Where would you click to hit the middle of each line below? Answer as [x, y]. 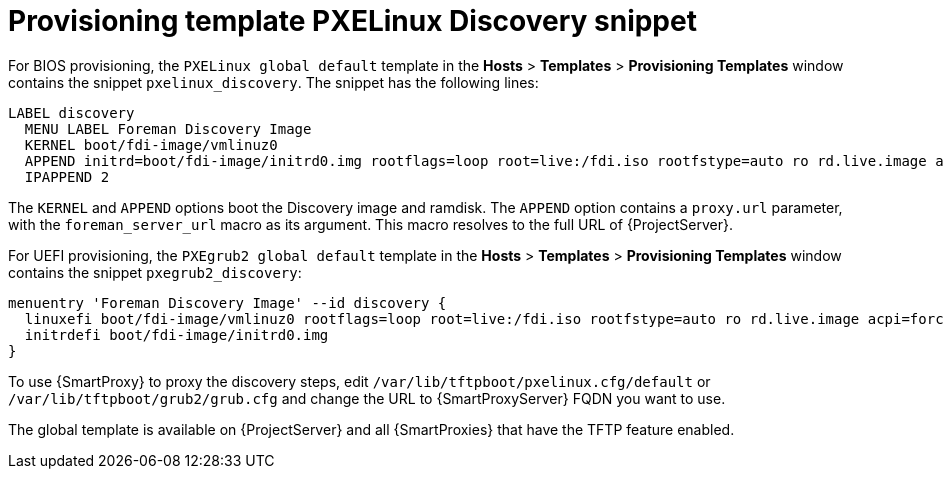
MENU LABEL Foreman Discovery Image [168, 128]
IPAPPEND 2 [67, 176]
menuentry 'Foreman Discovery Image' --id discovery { [227, 302]
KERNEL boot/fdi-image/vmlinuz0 [151, 144]
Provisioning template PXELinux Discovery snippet [352, 21]
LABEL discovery [71, 112]
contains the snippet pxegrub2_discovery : [155, 272]
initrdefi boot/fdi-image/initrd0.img [176, 334]
